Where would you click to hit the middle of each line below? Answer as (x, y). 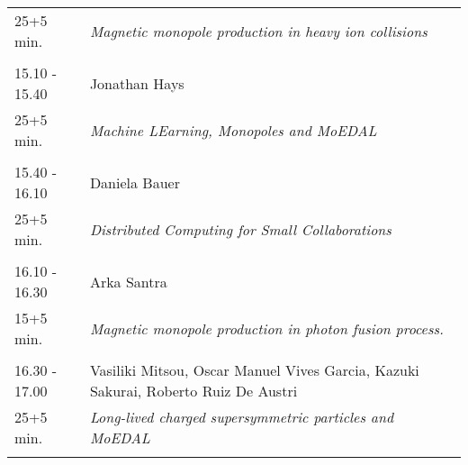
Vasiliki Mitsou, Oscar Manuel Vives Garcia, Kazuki (254, 370)
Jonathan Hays (137, 83)
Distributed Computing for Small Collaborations (240, 229)
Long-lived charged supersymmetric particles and (242, 417)
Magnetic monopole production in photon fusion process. (266, 328)
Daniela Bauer (135, 182)
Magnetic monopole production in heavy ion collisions (258, 31)
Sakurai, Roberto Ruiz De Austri (193, 391)
